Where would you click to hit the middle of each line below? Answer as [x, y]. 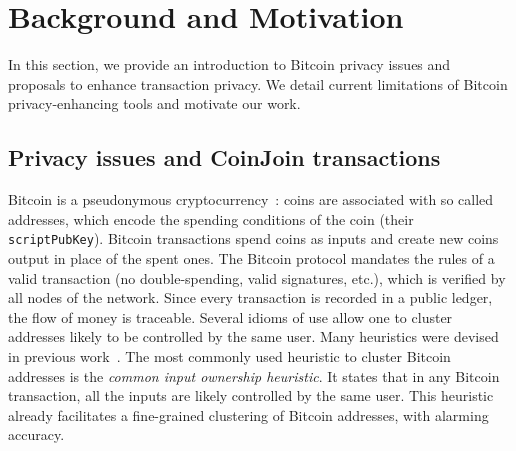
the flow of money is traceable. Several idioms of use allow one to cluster [230, 316]
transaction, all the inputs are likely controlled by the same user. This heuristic [251, 395]
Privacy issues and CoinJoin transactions [224, 157]
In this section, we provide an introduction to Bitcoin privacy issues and [229, 64]
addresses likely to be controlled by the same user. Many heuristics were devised [253, 336]
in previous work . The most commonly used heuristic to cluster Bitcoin [229, 355]
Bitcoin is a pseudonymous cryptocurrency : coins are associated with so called [251, 199]
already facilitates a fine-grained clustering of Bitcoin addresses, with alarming [248, 414]
